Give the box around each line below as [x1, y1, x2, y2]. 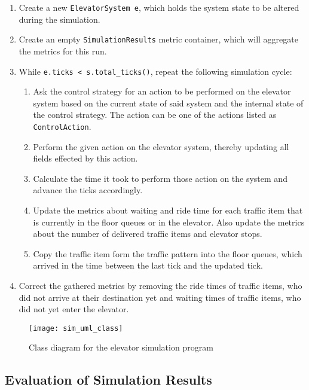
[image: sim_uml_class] [29, 324, 123, 333]
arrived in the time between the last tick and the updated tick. [33, 259, 263, 272]
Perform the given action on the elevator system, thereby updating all [33, 140, 289, 153]
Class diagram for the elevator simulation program [29, 341, 213, 354]
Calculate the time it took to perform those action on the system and [33, 172, 287, 184]
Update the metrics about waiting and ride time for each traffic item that [33, 203, 303, 216]
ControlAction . [33, 120, 91, 132]
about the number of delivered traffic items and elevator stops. [33, 227, 262, 240]
